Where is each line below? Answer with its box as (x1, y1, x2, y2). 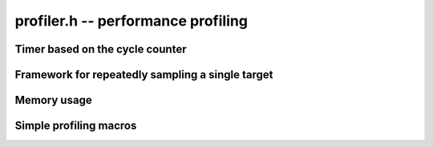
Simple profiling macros (14, 119, 137, 133)
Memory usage (14, 93, 92, 107)
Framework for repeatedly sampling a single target (14, 68, 273, 81)
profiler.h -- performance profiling (14, 12, 249, 30)
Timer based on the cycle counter (14, 42, 187, 56)
